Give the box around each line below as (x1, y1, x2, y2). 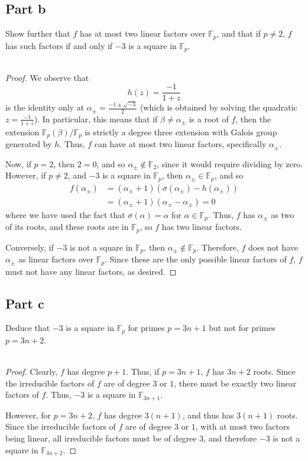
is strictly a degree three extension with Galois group (85, 125, 277, 138)
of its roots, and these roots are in (5, 220, 129, 233)
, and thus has (182, 408, 234, 421)
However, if (5, 169, 46, 181)
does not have (248, 241, 299, 253)
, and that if (216, 27, 261, 40)
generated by (5, 138, 52, 150)
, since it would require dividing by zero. (157, 157, 303, 170)
